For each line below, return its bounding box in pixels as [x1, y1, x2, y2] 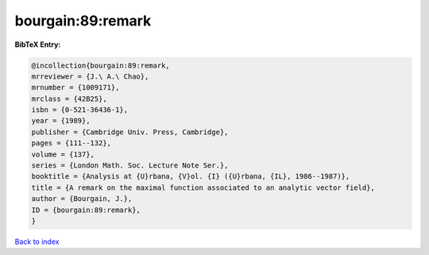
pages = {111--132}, [31, 139, 111, 148]
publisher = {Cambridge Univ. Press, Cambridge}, [31, 127, 229, 137]
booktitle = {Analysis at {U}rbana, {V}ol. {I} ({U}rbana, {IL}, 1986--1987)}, [31, 172, 350, 181]
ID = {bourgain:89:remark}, [31, 205, 141, 214]
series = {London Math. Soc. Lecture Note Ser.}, [31, 161, 229, 170]
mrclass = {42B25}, [31, 94, 107, 103]
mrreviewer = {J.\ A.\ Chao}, [31, 71, 149, 81]
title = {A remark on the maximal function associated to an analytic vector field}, [31, 183, 375, 192]
